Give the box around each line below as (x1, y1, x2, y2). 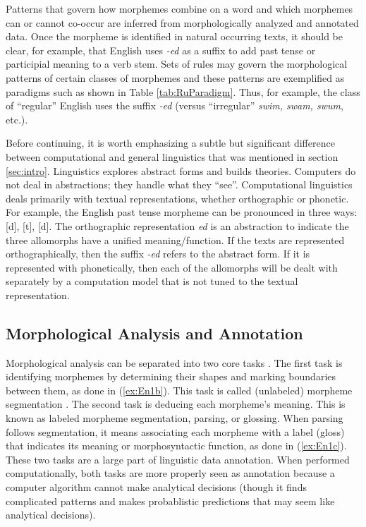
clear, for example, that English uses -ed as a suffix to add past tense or (6, 42, 316, 57)
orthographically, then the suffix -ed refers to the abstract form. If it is (6, 246, 310, 261)
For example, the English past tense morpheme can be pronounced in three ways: (6, 205, 358, 219)
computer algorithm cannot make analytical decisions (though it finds (6, 480, 307, 495)
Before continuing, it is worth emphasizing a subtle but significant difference (6, 135, 335, 150)
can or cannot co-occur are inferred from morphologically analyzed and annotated (6, 15, 359, 30)
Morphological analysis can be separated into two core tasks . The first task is (6, 355, 343, 370)
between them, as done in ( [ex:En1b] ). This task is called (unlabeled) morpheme (6, 382, 353, 397)
